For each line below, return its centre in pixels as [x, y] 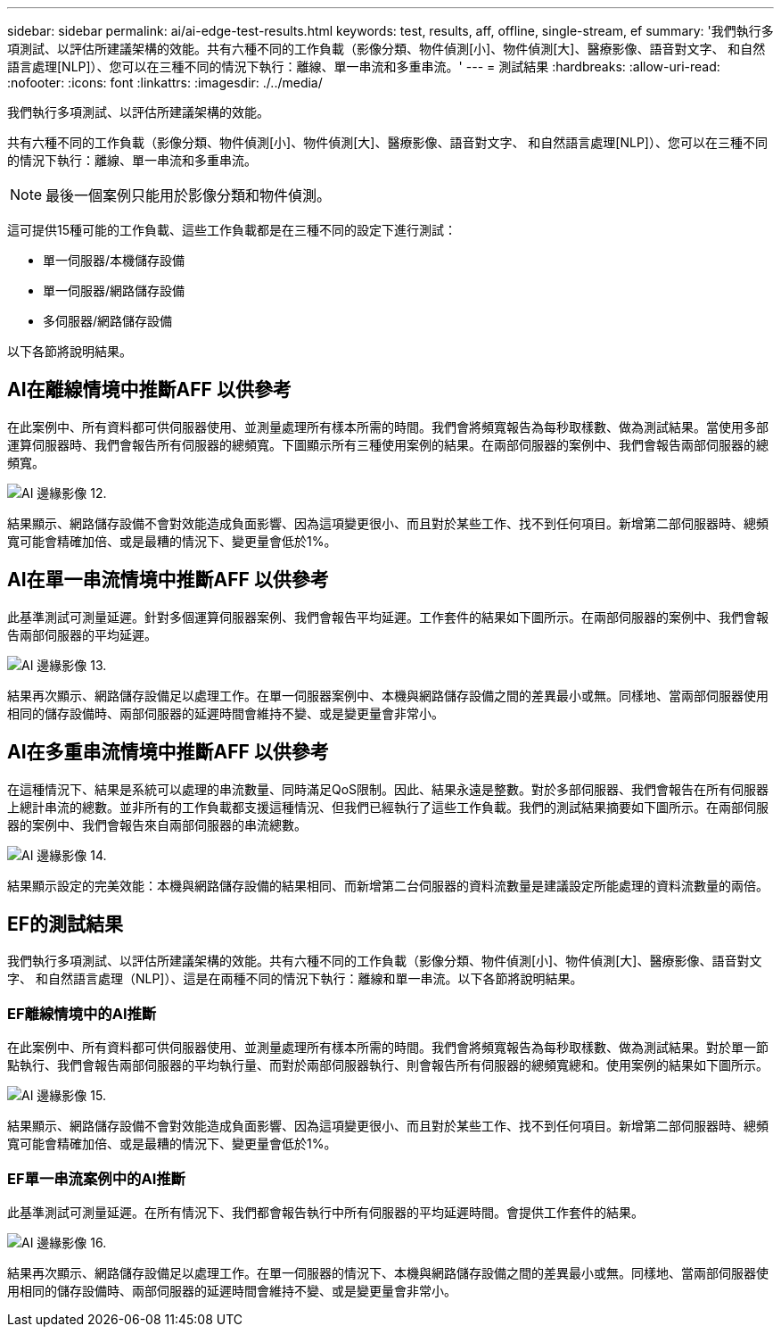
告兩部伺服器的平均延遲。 [82, 634]
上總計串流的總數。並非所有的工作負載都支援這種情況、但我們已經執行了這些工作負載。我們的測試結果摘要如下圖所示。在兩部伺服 [388, 807]
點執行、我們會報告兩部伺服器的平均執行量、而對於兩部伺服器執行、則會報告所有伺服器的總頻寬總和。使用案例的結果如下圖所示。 [388, 1065]
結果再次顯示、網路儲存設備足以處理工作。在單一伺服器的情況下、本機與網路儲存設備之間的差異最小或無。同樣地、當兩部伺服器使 [388, 1272]
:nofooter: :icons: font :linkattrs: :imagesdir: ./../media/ [165, 83]
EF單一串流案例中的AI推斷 [96, 1178]
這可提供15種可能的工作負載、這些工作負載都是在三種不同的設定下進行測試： [232, 230]
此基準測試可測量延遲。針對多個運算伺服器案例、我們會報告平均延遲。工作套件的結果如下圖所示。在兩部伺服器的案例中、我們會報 [388, 617]
